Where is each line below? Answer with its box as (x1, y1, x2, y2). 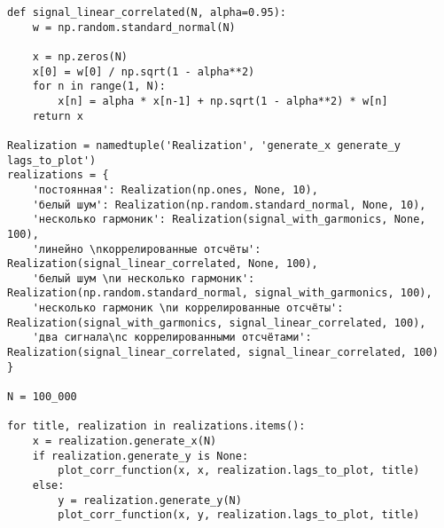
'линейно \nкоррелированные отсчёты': (32, 242, 261, 256)
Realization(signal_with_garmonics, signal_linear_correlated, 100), (7, 316, 426, 329)
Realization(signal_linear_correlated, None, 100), (7, 257, 318, 271)
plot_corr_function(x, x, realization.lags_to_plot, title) (58, 464, 420, 477)
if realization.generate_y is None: (32, 449, 249, 462)
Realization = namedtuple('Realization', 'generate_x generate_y (7, 138, 401, 152)
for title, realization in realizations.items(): (7, 420, 306, 433)
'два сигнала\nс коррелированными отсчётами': (32, 331, 312, 344)
